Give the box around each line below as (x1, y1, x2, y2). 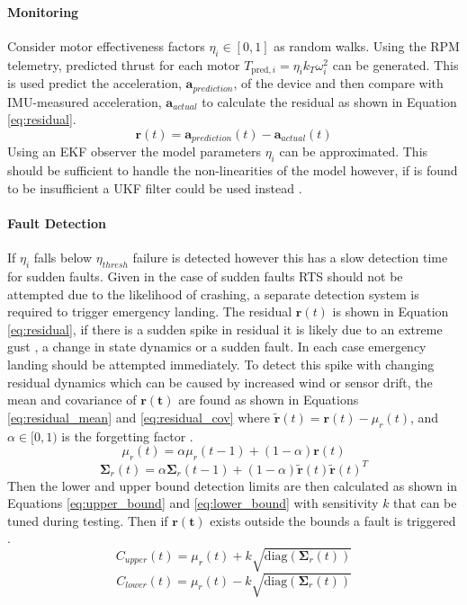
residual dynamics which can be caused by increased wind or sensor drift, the (7, 372, 433, 391)
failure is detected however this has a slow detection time (132, 248, 448, 267)
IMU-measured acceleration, (7, 92, 162, 111)
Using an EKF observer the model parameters (7, 142, 261, 161)
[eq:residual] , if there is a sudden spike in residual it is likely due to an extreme (7, 319, 443, 338)
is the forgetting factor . (61, 426, 193, 445)
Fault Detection (7, 214, 106, 233)
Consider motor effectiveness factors (7, 36, 205, 55)
